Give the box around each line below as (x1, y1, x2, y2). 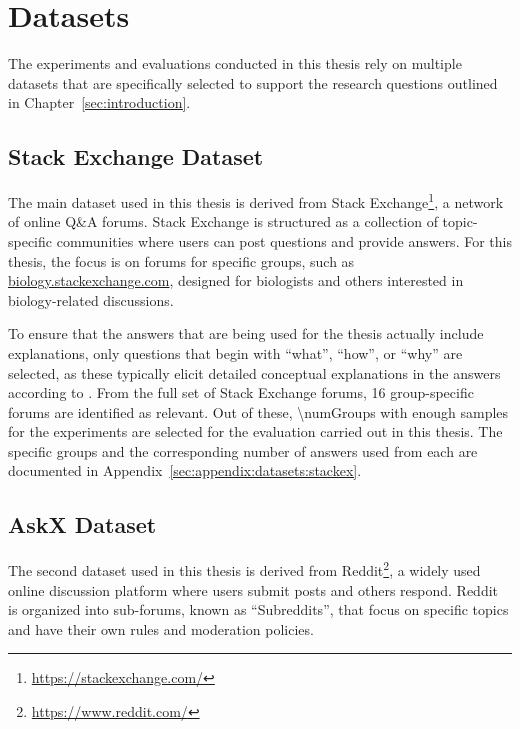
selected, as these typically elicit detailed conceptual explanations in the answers (8, 362, 501, 383)
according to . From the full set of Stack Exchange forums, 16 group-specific (8, 382, 474, 403)
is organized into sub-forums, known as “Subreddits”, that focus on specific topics (8, 599, 509, 620)
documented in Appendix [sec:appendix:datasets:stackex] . (8, 460, 362, 481)
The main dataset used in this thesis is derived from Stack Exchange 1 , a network (8, 189, 504, 212)
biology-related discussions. (8, 289, 174, 310)
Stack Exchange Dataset (8, 141, 264, 172)
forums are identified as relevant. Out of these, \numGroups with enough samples (8, 401, 509, 422)
